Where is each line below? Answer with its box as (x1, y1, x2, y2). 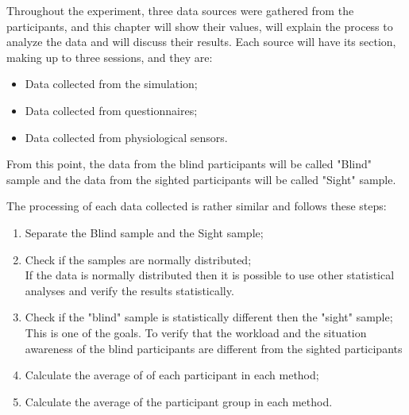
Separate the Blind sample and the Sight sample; (25, 224, 264, 240)
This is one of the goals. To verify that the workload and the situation (25, 324, 367, 340)
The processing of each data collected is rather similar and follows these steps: (6, 198, 387, 214)
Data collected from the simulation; (25, 75, 198, 92)
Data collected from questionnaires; (25, 102, 198, 118)
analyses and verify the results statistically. (25, 282, 234, 298)
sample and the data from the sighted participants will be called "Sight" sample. (6, 171, 396, 187)
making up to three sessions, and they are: (6, 48, 213, 65)
